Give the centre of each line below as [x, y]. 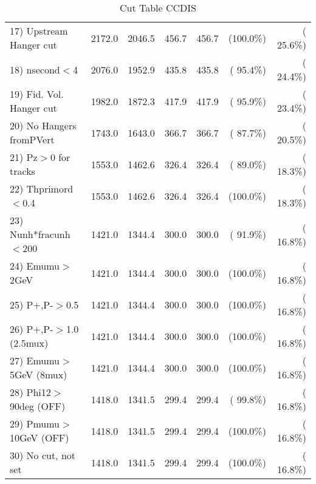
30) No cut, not [43, 455]
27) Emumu [35, 360]
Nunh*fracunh [40, 234]
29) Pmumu [35, 424]
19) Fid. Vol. [37, 94]
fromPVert [32, 139]
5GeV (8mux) [39, 374]
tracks [22, 171]
